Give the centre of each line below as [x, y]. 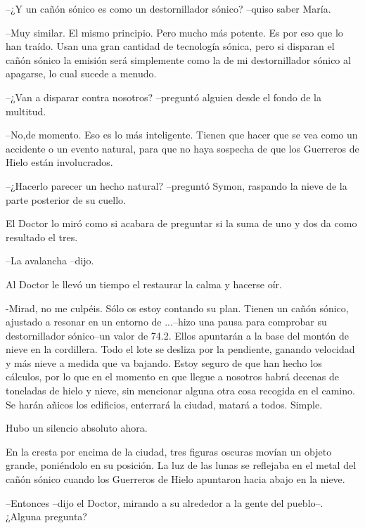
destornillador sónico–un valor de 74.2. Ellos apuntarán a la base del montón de [177, 335]
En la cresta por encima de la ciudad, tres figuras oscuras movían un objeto [169, 451]
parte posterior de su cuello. [66, 199]
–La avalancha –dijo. [50, 260]
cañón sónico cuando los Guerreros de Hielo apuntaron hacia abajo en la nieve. [175, 479]
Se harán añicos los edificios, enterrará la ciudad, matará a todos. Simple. [164, 404]
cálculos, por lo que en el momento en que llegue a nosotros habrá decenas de [173, 376]
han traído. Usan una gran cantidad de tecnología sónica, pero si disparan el [170, 46]
